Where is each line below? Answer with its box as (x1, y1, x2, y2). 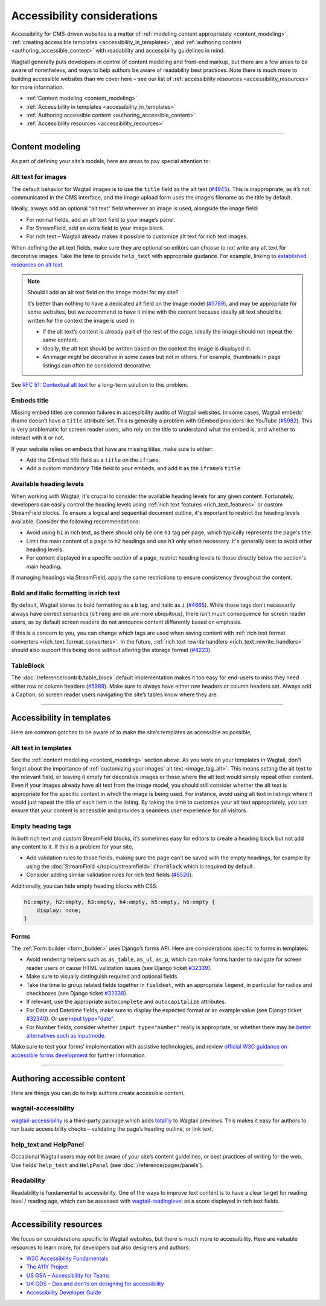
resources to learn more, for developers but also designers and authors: (11, 1244, 190, 1251)
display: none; (36, 907, 81, 914)
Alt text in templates (11, 743, 72, 752)
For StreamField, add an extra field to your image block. (26, 224, 165, 232)
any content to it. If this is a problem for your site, (11, 843, 134, 850)
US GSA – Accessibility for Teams (26, 1272, 110, 1279)
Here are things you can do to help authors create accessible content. (11, 1089, 185, 1096)
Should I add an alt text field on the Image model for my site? (27, 289, 179, 296)
